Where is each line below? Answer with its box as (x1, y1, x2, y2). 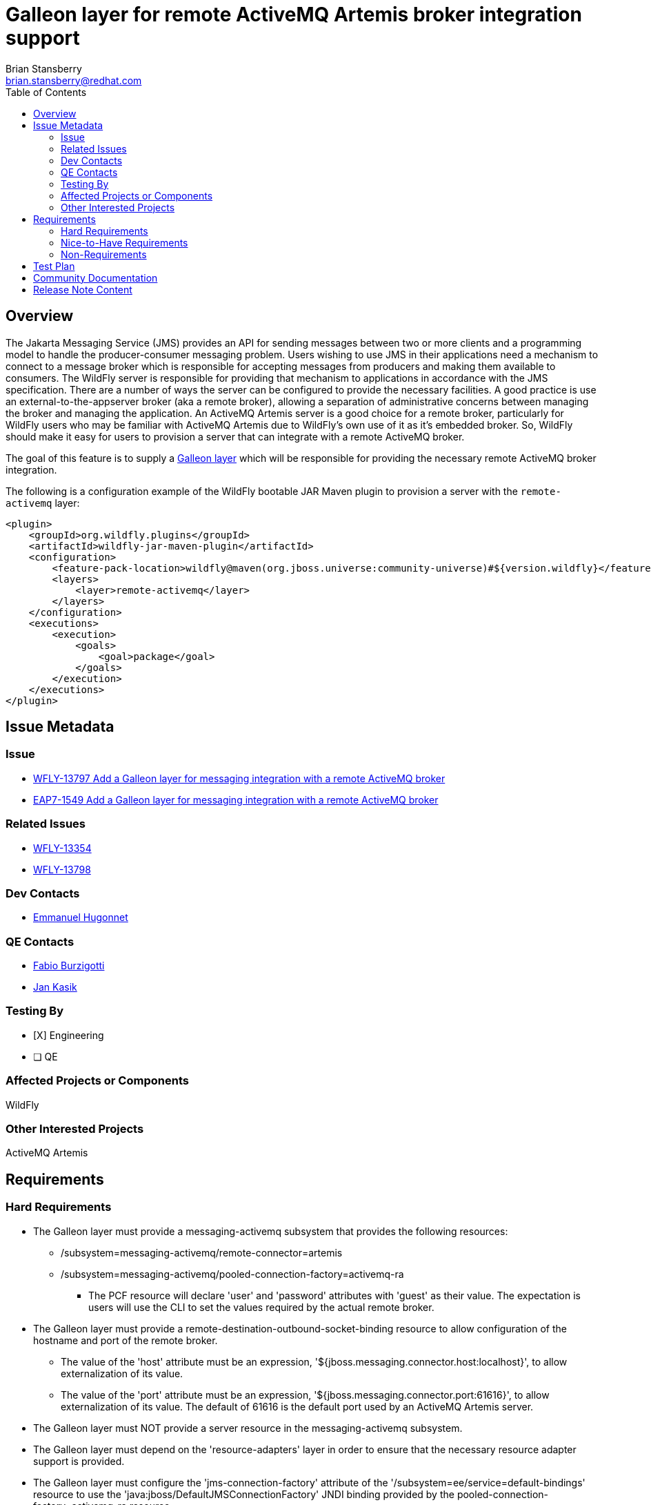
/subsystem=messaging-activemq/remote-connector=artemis (61, 1246, 343, 1259)
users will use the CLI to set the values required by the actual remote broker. (88, 1301, 434, 1313)
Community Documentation (33, 271, 158, 284)
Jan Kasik (33, 981, 77, 993)
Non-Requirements (61, 248, 147, 260)
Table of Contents (6, 86, 87, 98)
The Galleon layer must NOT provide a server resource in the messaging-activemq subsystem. (33, 1421, 463, 1434)
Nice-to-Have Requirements (61, 236, 188, 249)
